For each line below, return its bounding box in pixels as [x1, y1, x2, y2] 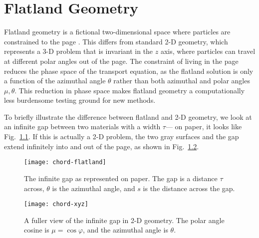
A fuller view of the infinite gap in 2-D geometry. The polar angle [24, 215, 225, 225]
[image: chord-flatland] [24, 159, 106, 166]
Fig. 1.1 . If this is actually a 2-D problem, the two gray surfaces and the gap [4, 131, 239, 142]
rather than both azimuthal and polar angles [113, 75, 250, 86]
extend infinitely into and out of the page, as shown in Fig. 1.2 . [4, 141, 199, 151]
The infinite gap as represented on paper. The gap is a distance [24, 173, 218, 183]
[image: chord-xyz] [24, 201, 88, 208]
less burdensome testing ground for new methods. [4, 95, 156, 105]
